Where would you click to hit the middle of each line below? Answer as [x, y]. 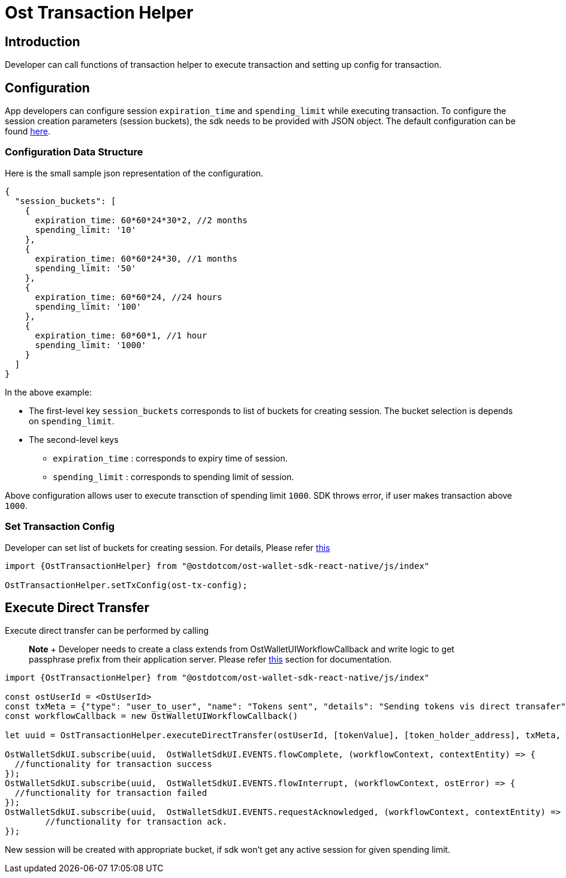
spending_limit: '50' [86, 268]
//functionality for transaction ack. [136, 822]
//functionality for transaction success [113, 764]
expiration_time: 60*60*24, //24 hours [129, 297]
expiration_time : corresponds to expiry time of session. [170, 458]
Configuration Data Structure [74, 152]
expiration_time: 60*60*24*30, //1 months [136, 258]
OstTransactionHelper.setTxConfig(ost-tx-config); [126, 585]
